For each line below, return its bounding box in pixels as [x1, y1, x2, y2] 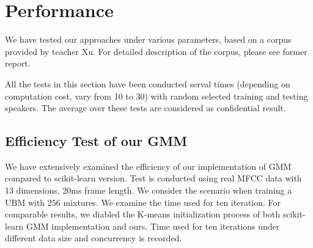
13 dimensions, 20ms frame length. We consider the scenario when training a [5, 184, 292, 197]
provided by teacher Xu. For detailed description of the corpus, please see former [5, 45, 307, 57]
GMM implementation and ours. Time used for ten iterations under [26, 219, 280, 232]
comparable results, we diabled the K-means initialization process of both [5, 208, 281, 221]
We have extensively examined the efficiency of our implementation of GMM [5, 159, 292, 172]
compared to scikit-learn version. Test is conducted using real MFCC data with [5, 172, 302, 184]
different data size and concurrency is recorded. [5, 232, 182, 244]
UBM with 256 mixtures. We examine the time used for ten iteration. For [5, 195, 281, 208]
